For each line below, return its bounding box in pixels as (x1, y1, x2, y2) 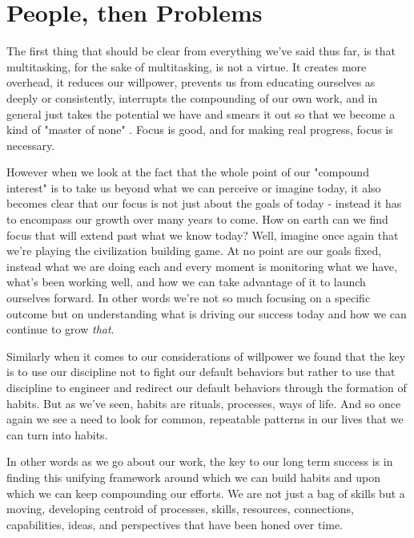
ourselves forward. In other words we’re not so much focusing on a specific (6, 289, 371, 306)
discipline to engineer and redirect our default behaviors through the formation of (6, 379, 407, 395)
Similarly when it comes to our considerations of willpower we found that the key (6, 347, 406, 364)
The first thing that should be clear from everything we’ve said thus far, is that (6, 42, 396, 59)
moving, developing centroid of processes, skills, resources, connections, (6, 500, 354, 517)
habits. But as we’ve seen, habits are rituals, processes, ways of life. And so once (6, 394, 401, 411)
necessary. (6, 136, 55, 153)
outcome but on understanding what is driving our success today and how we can (6, 305, 407, 322)
